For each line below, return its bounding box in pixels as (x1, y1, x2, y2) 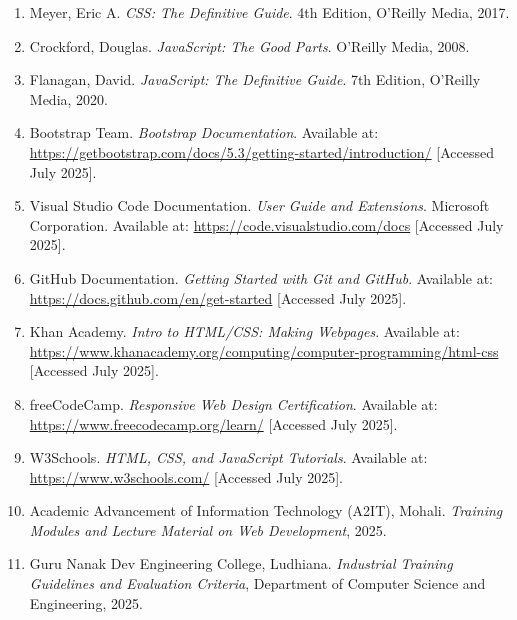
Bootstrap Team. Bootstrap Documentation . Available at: (29, 122, 379, 143)
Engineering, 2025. (29, 592, 143, 613)
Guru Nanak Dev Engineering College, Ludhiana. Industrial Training (29, 553, 453, 574)
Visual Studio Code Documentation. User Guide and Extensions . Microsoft (29, 195, 490, 216)
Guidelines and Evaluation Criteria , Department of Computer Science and (29, 573, 486, 594)
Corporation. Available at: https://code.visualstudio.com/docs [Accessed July (29, 214, 504, 235)
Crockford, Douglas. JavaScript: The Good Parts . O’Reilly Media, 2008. (29, 35, 470, 56)
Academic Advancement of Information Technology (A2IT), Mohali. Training (29, 500, 503, 521)
